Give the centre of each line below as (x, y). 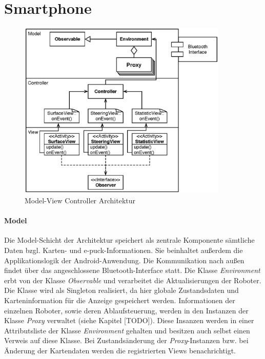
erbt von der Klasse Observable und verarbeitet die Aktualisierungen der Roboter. (133, 280)
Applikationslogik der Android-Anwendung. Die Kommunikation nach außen (124, 260)
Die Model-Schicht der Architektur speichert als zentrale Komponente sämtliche (129, 240)
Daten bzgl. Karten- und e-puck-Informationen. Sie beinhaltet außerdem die (124, 250)
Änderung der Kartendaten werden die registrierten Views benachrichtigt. (120, 350)
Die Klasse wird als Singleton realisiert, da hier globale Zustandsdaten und (121, 290)
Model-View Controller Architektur (80, 200)
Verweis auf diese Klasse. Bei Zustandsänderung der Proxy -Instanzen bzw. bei (126, 340)
